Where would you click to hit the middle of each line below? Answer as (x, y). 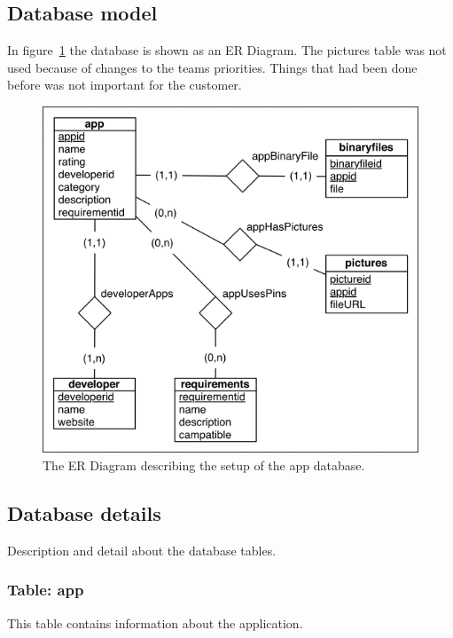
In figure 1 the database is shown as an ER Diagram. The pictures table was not (227, 50)
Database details (84, 512)
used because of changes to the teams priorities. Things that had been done (212, 67)
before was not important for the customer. (125, 85)
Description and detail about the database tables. (142, 550)
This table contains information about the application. (155, 622)
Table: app (46, 590)
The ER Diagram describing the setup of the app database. (204, 465)
